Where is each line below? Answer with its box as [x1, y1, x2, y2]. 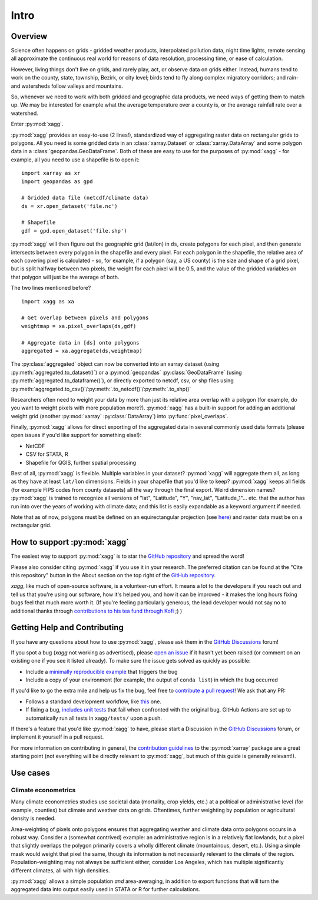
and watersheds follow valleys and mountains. [11, 82, 124, 90]
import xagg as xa [21, 298, 75, 305]
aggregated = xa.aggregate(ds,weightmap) [21, 348, 143, 354]
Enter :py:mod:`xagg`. [11, 121, 64, 128]
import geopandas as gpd [21, 178, 93, 185]
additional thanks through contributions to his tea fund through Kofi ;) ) [11, 607, 183, 614]
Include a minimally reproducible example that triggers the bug [25, 668, 178, 675]
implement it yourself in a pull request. [11, 733, 104, 740]
